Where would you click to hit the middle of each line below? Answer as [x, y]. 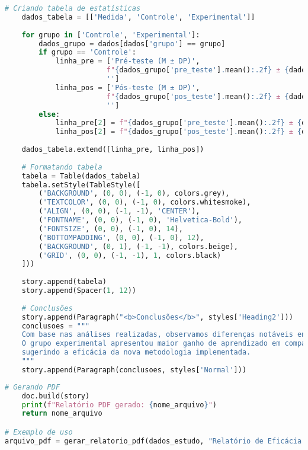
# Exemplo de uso [39, 432]
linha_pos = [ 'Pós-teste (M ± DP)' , [128, 87]
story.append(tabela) [64, 282]
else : [49, 114]
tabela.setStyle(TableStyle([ [81, 185]
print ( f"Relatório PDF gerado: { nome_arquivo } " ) [119, 405]
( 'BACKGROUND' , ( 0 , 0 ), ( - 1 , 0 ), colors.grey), [134, 194]
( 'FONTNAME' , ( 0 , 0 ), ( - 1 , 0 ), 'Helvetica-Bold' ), [141, 220]
